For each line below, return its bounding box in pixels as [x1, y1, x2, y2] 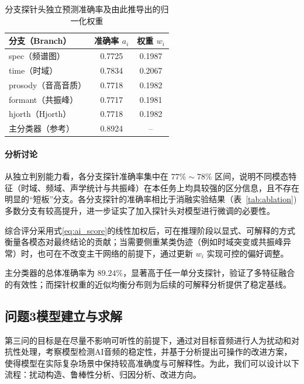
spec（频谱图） [9, 50, 65, 62]
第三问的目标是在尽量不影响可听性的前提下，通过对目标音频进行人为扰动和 [5, 334, 291, 346]
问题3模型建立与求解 [5, 306, 123, 324]
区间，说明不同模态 [215, 170, 289, 182]
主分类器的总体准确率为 [5, 267, 95, 279]
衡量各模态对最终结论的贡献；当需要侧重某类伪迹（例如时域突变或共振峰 [5, 236, 283, 248]
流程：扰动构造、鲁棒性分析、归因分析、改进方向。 [5, 368, 201, 380]
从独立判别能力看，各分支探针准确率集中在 [5, 170, 168, 182]
